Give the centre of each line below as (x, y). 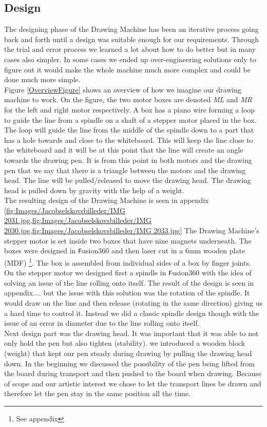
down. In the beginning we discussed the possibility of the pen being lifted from (130, 363)
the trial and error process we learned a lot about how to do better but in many (130, 49)
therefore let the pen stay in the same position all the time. (98, 393)
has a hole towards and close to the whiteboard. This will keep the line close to (129, 140)
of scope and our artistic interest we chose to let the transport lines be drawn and (133, 383)
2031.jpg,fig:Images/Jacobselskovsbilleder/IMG (78, 220)
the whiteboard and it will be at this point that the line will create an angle (124, 150)
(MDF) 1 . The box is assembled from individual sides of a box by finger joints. (128, 262)
